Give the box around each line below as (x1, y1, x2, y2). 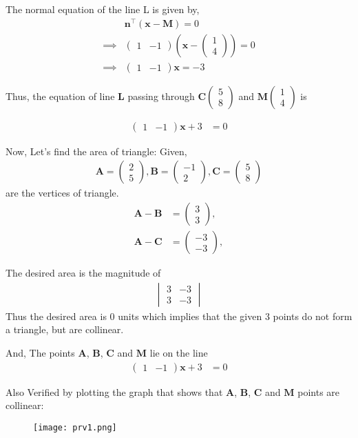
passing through (127, 88, 195, 103)
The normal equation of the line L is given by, (6, 2, 200, 16)
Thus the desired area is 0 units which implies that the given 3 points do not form (6, 308, 352, 323)
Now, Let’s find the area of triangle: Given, (6, 143, 187, 158)
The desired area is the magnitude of (6, 266, 161, 280)
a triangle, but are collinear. (6, 322, 124, 337)
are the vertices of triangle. (6, 186, 119, 200)
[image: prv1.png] (33, 422, 117, 432)
